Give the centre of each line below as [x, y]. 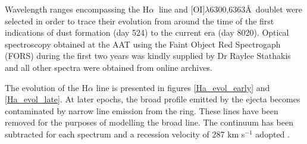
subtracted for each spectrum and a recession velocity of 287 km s [125, 134]
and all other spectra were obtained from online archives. [109, 67]
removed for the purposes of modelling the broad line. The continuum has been [149, 122]
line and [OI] [182, 9]
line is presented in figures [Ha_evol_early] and [183, 87]
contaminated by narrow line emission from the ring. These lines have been [142, 110]
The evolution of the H [46, 87]
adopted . [272, 134]
